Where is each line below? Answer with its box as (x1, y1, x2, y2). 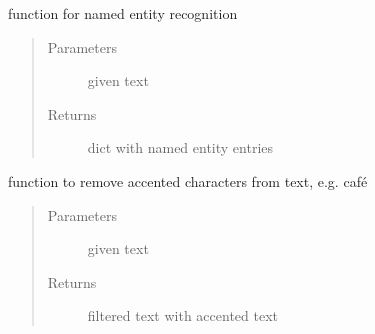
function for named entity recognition (8, 3, 238, 23)
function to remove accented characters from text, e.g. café (8, 170, 368, 191)
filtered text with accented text (87, 305, 278, 326)
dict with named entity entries (87, 137, 274, 158)
